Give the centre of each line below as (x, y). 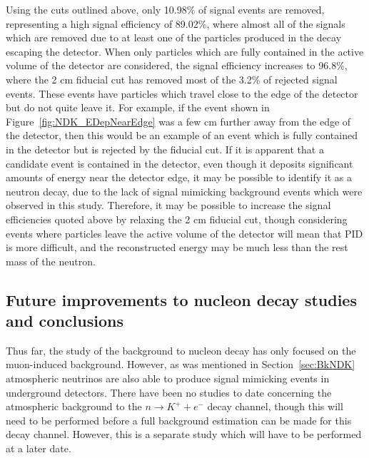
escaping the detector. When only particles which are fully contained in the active (185, 51)
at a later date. (39, 448)
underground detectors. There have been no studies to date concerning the (169, 392)
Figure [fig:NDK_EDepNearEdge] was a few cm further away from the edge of (178, 121)
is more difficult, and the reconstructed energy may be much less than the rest (177, 247)
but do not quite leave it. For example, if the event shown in (138, 107)
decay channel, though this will (275, 406)
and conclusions (65, 321)
